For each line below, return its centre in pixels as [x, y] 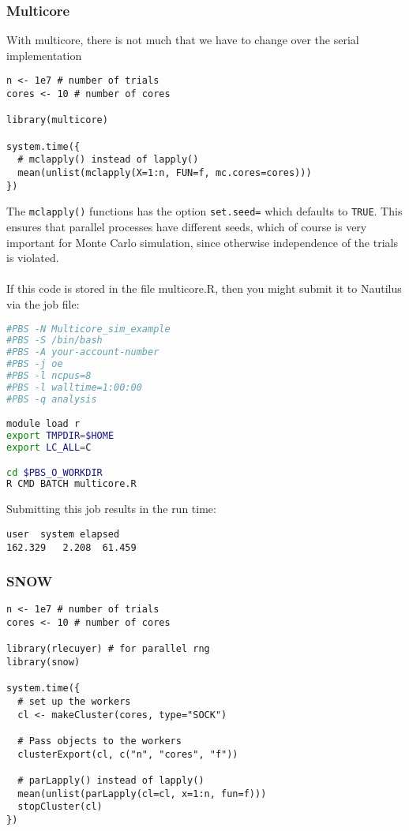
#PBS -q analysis [52, 399]
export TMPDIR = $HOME [60, 436]
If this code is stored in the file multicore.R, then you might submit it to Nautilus [204, 288]
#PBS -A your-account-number [83, 352]
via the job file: [43, 303]
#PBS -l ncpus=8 [49, 376]
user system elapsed [63, 534]
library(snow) [43, 663]
